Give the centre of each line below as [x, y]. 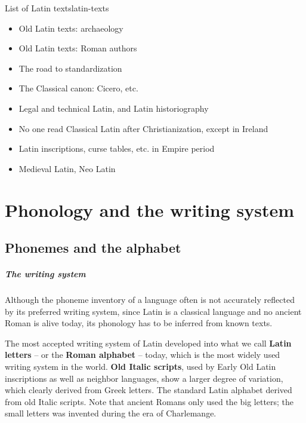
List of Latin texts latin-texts [57, 8]
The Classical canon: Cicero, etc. [78, 88]
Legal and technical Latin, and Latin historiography [114, 108]
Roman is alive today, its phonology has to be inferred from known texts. [139, 323]
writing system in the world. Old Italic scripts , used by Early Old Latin [140, 367]
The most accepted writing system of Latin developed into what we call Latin [148, 343]
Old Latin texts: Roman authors [78, 48]
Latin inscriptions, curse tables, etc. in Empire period [117, 148]
